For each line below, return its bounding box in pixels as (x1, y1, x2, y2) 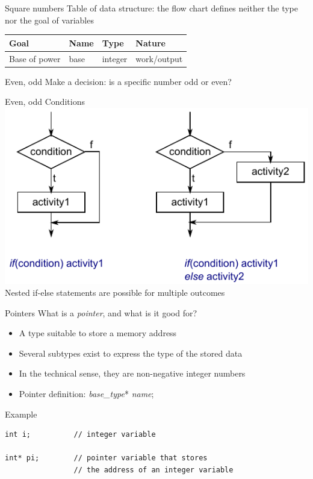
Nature (135, 36, 166, 49)
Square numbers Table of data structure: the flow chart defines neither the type (5, 2, 298, 14)
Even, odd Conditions (5, 95, 85, 108)
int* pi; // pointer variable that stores (5, 454, 208, 463)
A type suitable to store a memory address (19, 327, 177, 339)
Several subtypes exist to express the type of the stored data (19, 346, 243, 359)
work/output (135, 52, 183, 64)
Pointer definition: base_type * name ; (19, 387, 154, 399)
